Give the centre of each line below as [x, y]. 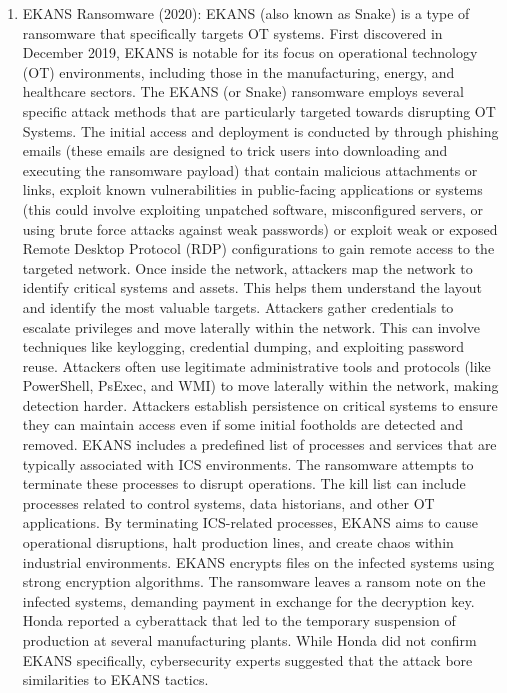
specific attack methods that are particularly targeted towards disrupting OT [259, 110]
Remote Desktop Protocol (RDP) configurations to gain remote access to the [258, 248]
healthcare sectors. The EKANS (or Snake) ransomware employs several [243, 91]
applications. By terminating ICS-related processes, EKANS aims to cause [250, 522]
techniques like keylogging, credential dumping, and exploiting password [243, 346]
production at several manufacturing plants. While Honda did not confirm [249, 640]
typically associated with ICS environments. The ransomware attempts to [248, 463]
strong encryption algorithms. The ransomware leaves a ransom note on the [254, 581]
